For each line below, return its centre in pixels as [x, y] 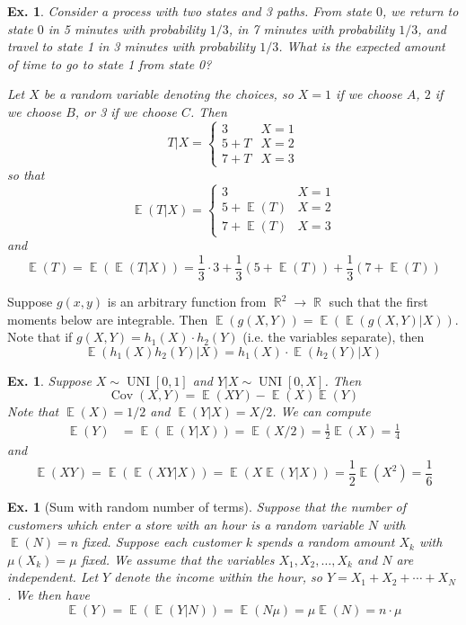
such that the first [378, 301]
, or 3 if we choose [126, 111]
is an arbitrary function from [187, 301]
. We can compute [321, 411]
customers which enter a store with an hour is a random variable [185, 524]
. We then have [48, 594]
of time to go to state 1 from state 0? [110, 63]
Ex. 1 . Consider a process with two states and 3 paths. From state [189, 11]
